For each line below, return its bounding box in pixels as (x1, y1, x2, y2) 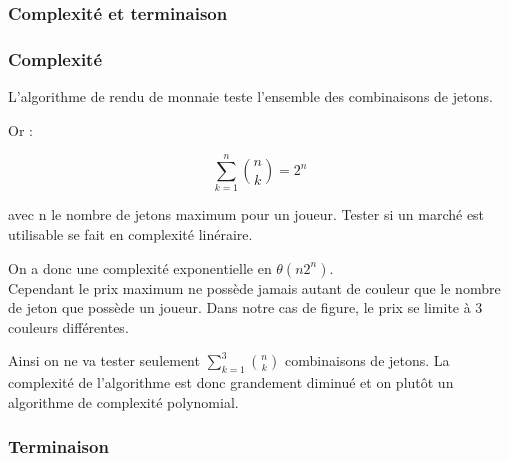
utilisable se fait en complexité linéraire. (8, 223, 253, 244)
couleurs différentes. (8, 316, 129, 337)
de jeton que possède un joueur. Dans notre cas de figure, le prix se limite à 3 (8, 297, 483, 318)
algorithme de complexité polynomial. (8, 391, 239, 412)
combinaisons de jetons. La (285, 350, 450, 371)
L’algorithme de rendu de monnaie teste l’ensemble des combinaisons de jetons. (8, 86, 493, 107)
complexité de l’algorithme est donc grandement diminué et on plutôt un (8, 372, 454, 393)
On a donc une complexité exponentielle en (8, 257, 272, 278)
